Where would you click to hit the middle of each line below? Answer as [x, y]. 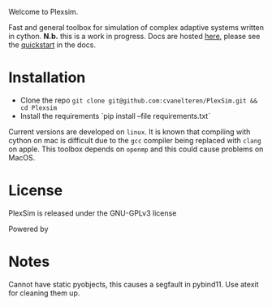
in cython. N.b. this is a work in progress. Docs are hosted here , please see [134, 36]
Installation [47, 78]
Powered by [28, 229]
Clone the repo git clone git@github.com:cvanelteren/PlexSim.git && [139, 100]
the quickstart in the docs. [52, 45]
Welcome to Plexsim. [43, 12]
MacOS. [22, 157]
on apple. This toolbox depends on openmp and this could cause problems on [136, 149]
